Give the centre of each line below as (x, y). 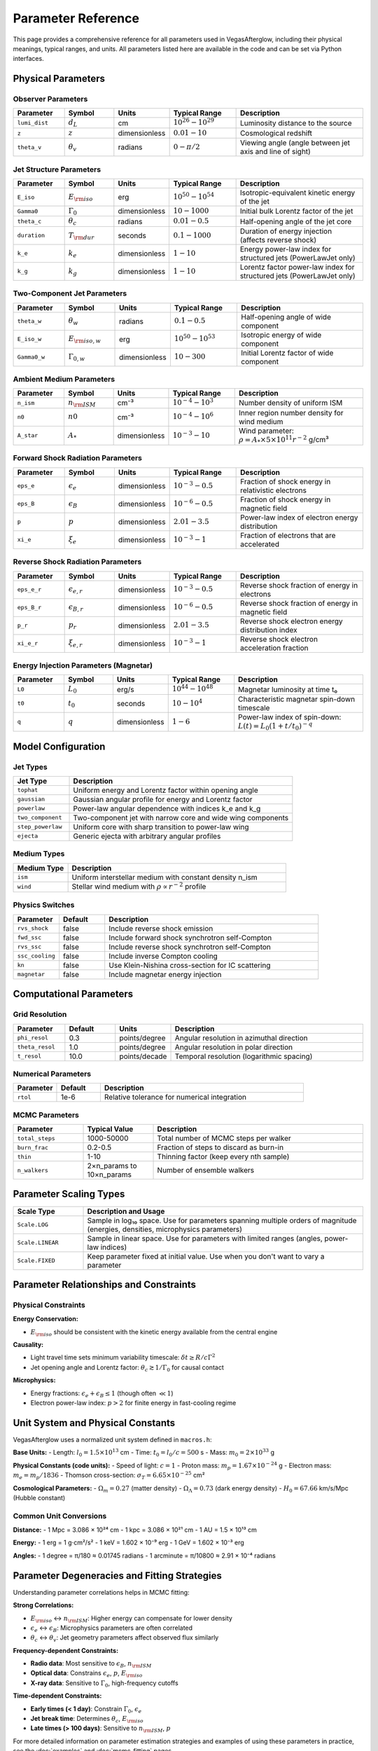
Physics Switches (44, 905)
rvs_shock (33, 928)
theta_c (29, 222)
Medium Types (39, 854)
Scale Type (36, 1211)
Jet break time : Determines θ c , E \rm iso (87, 1719)
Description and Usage (126, 1211)
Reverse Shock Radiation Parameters (77, 562)
